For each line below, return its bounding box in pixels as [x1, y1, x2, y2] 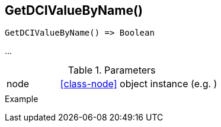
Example [5, 94, 39, 104]
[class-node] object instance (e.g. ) [60, 78, 217, 90]
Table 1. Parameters [68, 64, 156, 77]
